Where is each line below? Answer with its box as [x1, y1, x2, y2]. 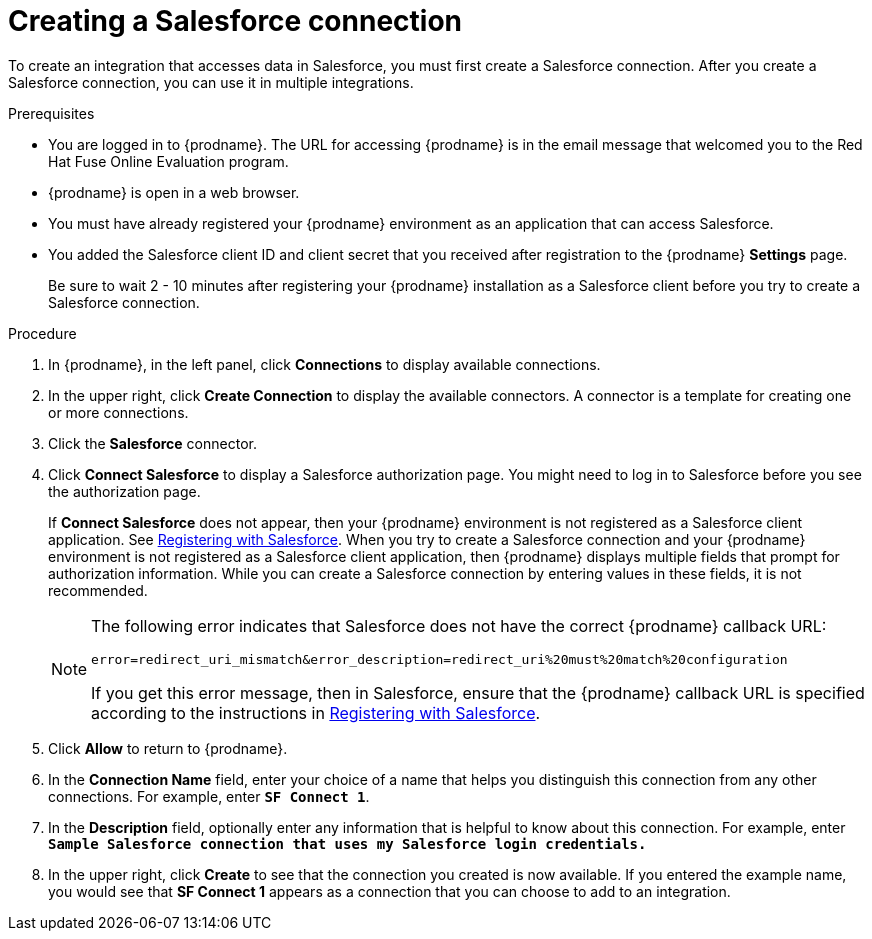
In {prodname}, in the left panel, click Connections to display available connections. [48, 355, 601, 373]
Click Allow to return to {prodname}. [48, 739, 288, 757]
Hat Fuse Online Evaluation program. [48, 152, 289, 170]
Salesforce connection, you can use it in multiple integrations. [8, 73, 414, 91]
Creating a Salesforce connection [8, 4, 462, 38]
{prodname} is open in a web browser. [48, 183, 300, 201]
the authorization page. [48, 482, 201, 500]
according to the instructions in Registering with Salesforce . [91, 702, 541, 723]
